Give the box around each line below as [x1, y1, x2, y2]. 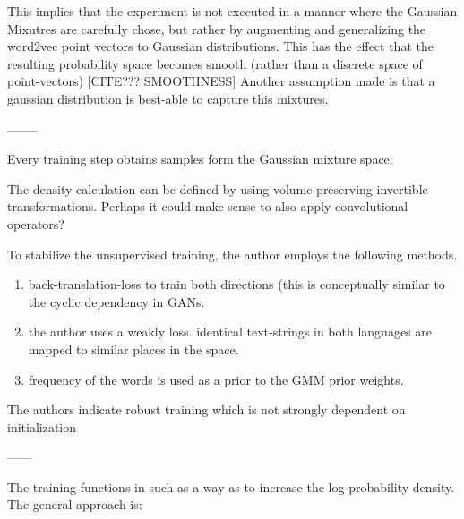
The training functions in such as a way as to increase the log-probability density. [7, 477, 455, 496]
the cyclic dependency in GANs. [28, 292, 205, 311]
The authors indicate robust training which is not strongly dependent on [7, 400, 406, 419]
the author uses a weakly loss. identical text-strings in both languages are [28, 322, 432, 341]
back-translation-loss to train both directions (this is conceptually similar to [28, 275, 445, 294]
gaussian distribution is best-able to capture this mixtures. [7, 89, 329, 107]
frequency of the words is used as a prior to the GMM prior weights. [28, 370, 404, 388]
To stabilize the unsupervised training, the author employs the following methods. [7, 244, 458, 263]
